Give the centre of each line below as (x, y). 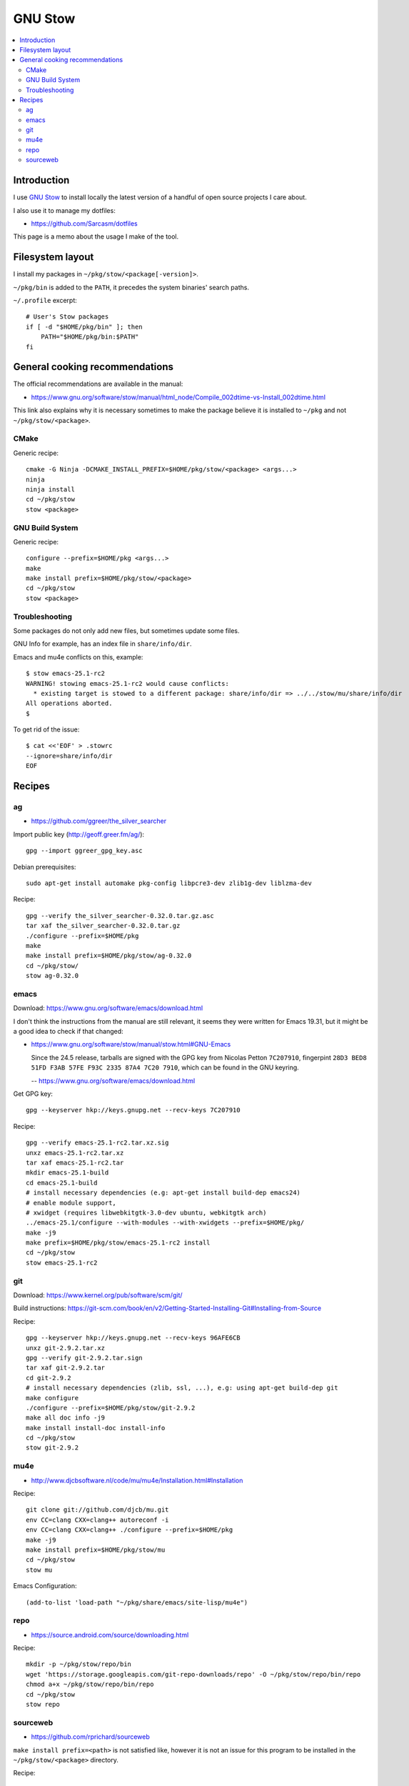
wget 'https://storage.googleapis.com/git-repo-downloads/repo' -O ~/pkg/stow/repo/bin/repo (193, 1674)
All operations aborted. (69, 703)
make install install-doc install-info (96, 1428)
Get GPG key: (33, 1094)
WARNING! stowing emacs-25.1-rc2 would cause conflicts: (128, 683)
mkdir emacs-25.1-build (67, 1173)
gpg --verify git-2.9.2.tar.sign (84, 1358)
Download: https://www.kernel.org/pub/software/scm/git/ (98, 1295)
